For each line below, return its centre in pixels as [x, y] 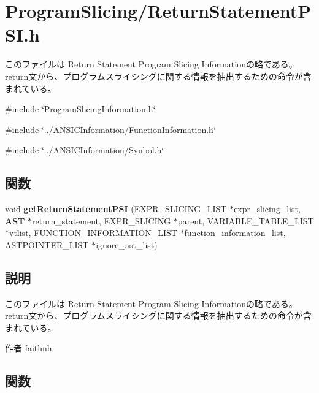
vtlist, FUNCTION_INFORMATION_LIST [93, 233]
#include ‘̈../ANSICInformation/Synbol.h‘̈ [85, 150]
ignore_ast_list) [127, 244]
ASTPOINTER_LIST [47, 244]
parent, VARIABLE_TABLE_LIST [246, 220]
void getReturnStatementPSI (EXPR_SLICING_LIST [116, 209]
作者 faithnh [29, 348]
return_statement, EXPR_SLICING [101, 220]
